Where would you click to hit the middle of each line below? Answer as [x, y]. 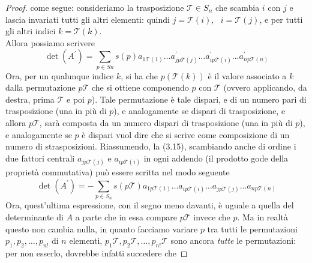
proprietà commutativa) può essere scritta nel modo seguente [118, 172]
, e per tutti [281, 19]
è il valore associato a [247, 75]
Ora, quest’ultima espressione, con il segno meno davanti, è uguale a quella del [150, 205]
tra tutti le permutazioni [252, 228]
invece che [212, 216]
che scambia [237, 7]
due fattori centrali [40, 158]
